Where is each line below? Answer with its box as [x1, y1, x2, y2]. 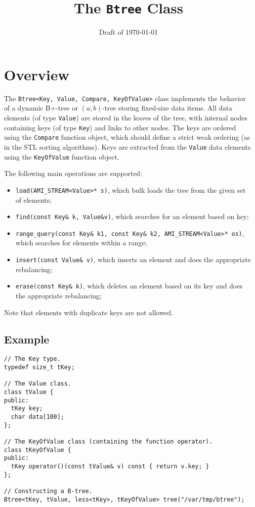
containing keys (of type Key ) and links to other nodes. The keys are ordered [4, 122, 236, 132]
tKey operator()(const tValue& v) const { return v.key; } [11, 462, 210, 470]
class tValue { [4, 388, 54, 395]
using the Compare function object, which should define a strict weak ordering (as [4, 132, 250, 142]
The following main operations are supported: [4, 168, 142, 178]
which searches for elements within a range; [15, 237, 147, 248]
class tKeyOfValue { [4, 446, 72, 453]
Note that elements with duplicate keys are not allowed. [4, 307, 173, 317]
